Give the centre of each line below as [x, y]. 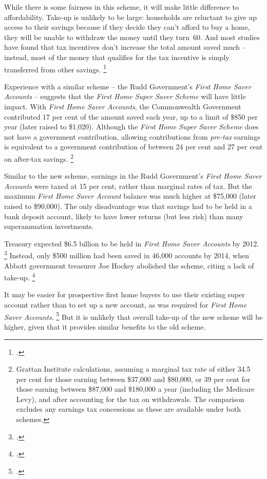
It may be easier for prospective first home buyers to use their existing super [125, 294]
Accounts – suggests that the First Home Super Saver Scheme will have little [125, 96]
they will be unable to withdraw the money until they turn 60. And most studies [132, 37]
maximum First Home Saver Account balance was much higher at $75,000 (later [130, 196]
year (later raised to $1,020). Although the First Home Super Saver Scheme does [131, 127]
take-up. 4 [20, 276]
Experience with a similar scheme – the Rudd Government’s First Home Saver [128, 86]
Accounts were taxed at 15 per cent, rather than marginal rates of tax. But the [128, 186]
